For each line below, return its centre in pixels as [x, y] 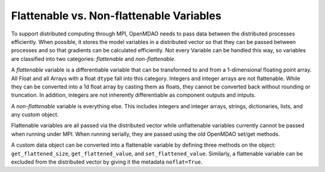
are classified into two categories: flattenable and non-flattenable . [93, 59]
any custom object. [35, 115]
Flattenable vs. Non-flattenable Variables [116, 16]
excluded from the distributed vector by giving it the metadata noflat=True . [107, 162]
